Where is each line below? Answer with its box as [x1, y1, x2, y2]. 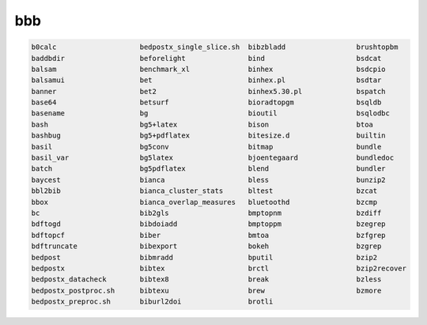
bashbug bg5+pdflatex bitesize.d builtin [31, 131, 387, 140]
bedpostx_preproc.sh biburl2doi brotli [31, 297, 274, 306]
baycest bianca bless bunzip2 [31, 175, 387, 184]
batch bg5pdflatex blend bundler [31, 164, 387, 173]
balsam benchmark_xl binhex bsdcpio [31, 64, 387, 74]
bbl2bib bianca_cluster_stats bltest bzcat [31, 187, 378, 195]
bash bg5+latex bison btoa [31, 119, 373, 129]
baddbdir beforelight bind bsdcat [31, 54, 382, 62]
